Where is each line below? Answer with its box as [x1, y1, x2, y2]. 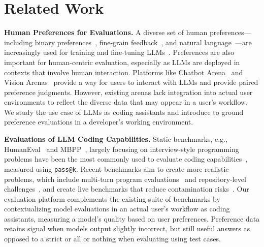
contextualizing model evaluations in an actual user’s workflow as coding [4, 203, 230, 214]
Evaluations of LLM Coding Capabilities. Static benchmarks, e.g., [4, 134, 227, 144]
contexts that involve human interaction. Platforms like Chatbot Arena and [4, 67, 243, 77]
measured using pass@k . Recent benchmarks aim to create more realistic [4, 163, 229, 174]
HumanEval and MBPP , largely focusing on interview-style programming [4, 143, 239, 154]
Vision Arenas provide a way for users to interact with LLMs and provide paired [4, 77, 258, 87]
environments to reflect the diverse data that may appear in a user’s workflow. [4, 97, 248, 107]
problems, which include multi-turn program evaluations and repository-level [4, 173, 246, 184]
